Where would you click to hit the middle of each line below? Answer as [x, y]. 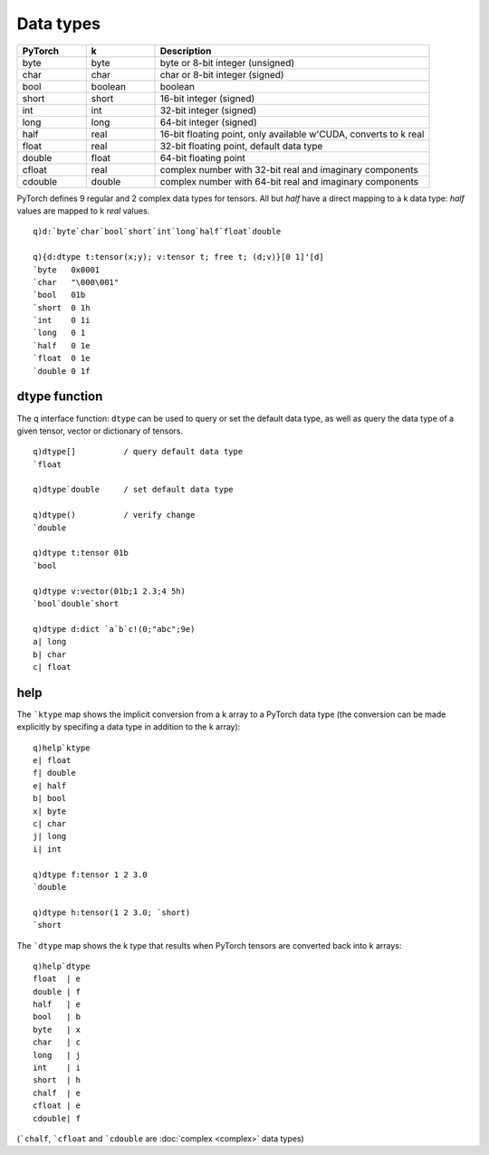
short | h [57, 1080]
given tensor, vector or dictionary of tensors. [100, 431]
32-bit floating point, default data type [241, 146]
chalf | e [57, 1093]
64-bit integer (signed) [208, 122]
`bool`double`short [76, 603]
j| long [50, 836]
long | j [57, 1055]
